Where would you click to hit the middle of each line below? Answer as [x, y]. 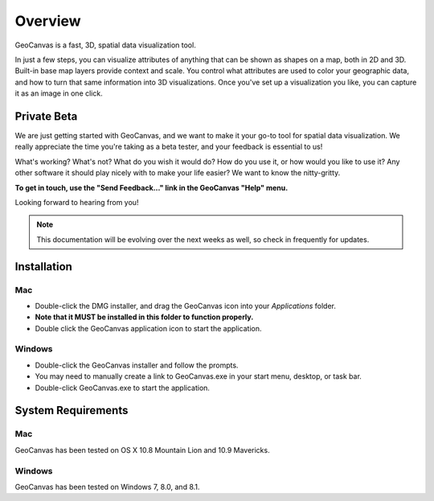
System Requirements [72, 411]
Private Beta [46, 116]
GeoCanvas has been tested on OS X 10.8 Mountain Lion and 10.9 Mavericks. [142, 450]
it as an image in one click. [59, 93]
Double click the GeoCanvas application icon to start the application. [148, 328]
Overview [48, 21]
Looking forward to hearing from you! [77, 202]
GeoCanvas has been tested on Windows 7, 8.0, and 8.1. [107, 487]
